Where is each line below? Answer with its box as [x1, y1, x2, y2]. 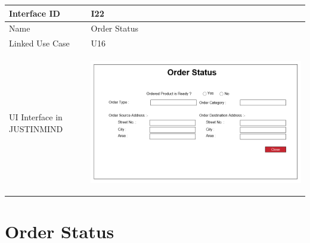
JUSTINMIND [9, 122, 63, 135]
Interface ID [9, 7, 60, 19]
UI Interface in [9, 111, 63, 123]
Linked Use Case [9, 37, 70, 49]
